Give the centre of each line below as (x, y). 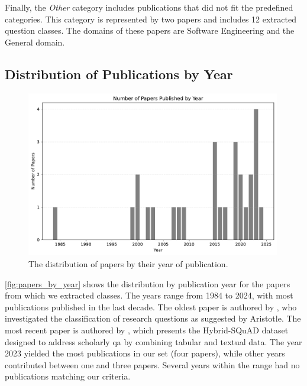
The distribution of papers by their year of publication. (128, 264)
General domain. (35, 42)
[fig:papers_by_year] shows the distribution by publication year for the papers (148, 283)
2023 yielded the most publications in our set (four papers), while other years (145, 353)
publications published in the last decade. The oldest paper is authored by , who (151, 306)
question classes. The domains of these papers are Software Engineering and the (150, 30)
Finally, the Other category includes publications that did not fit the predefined (149, 7)
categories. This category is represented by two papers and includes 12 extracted (151, 19)
